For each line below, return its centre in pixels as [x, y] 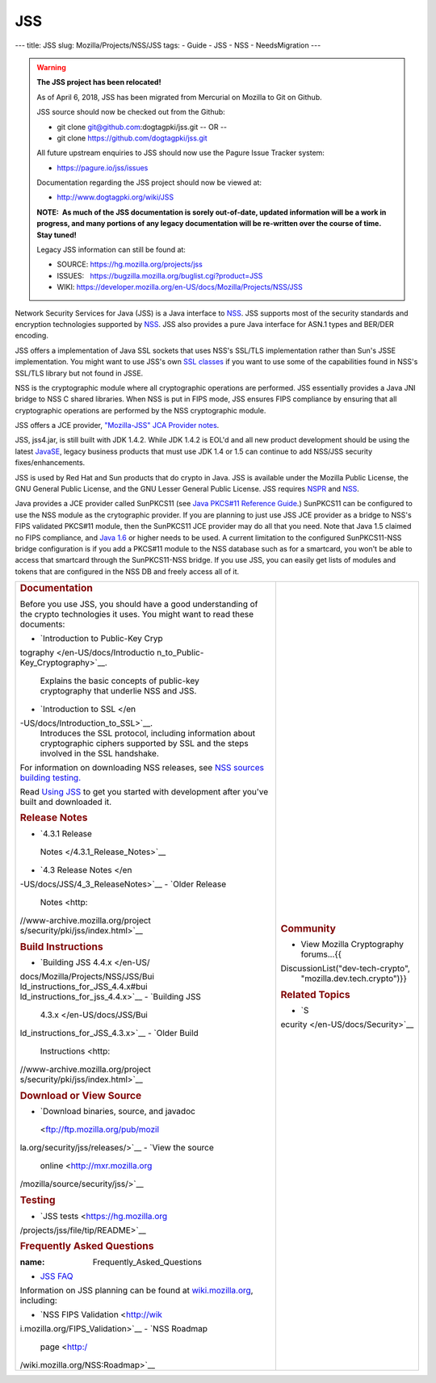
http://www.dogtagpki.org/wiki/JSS [115, 197]
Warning [51, 67]
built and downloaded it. [66, 802]
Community [308, 928]
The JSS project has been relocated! [99, 82]
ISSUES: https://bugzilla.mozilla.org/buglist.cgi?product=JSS [160, 275]
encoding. [31, 336]
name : [32, 1262]
